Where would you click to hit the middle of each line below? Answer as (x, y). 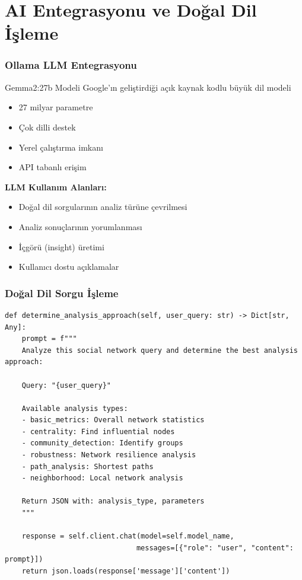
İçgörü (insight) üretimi (61, 246)
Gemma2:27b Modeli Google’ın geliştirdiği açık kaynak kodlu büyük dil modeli (148, 87)
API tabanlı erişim (53, 167)
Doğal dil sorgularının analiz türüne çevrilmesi (103, 207)
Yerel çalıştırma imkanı (61, 147)
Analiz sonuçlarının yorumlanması (80, 226)
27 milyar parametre (56, 107)
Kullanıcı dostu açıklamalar (69, 267)
